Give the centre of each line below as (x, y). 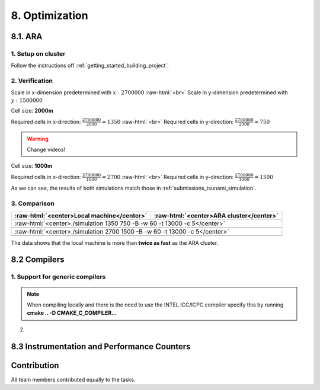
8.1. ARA (27, 36)
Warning (38, 139)
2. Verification (32, 81)
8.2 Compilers (38, 260)
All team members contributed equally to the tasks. (73, 379)
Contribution (35, 365)
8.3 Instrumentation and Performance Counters (101, 346)
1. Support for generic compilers (58, 277)
